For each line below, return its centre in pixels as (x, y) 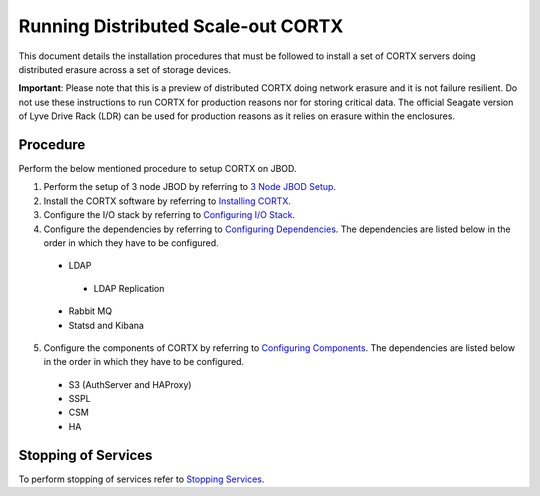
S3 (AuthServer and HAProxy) (130, 384)
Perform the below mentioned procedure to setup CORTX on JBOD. (157, 169)
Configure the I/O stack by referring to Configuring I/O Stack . (169, 215)
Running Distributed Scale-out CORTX (181, 26)
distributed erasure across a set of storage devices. (125, 69)
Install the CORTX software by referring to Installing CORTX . (167, 201)
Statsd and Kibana (106, 325)
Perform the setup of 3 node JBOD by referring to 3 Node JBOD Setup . (190, 187)
